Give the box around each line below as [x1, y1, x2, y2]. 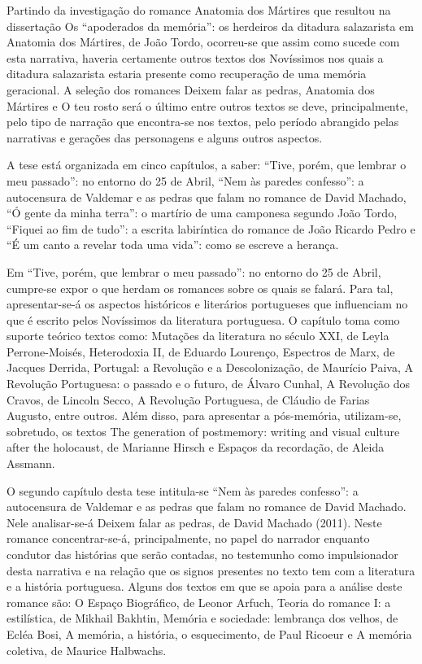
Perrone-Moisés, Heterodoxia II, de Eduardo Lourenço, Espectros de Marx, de [7, 343, 395, 360]
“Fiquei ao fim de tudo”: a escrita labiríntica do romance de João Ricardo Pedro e [7, 220, 415, 237]
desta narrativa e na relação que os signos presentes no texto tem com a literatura [7, 561, 415, 579]
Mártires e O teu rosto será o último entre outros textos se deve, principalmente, [7, 97, 408, 114]
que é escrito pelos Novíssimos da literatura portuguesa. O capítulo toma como [7, 311, 400, 328]
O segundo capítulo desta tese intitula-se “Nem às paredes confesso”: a [7, 482, 359, 499]
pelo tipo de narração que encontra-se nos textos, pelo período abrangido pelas [7, 113, 399, 130]
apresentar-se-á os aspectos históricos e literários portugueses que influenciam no [7, 295, 408, 312]
